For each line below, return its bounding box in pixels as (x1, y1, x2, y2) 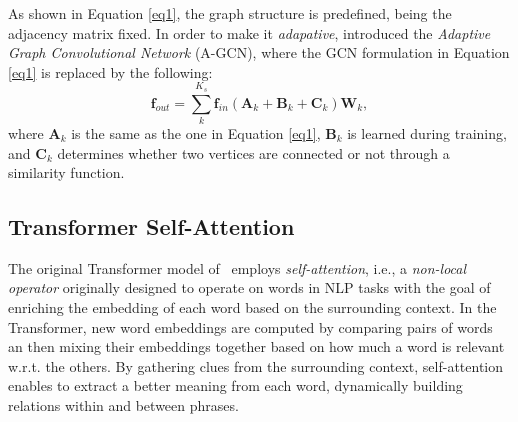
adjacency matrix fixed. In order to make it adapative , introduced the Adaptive (8, 22, 491, 43)
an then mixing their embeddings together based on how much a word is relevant (8, 336, 505, 357)
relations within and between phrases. (8, 395, 239, 416)
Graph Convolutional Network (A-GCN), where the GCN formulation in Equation (8, 42, 510, 63)
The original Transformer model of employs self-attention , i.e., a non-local (8, 257, 467, 278)
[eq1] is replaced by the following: (8, 61, 213, 82)
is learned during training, (347, 122, 507, 143)
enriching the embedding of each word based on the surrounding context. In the (8, 297, 497, 318)
